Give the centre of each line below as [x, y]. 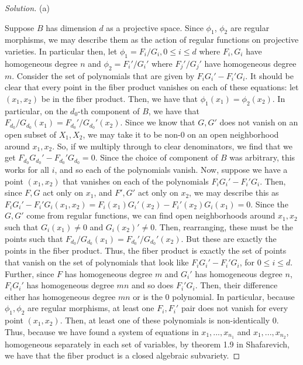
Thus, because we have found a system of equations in [102, 331]
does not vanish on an [259, 122]
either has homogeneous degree [60, 296]
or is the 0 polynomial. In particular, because [214, 296]
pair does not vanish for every [235, 308]
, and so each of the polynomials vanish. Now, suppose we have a [171, 170]
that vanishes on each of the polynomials [136, 181]
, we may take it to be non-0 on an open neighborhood [181, 134]
